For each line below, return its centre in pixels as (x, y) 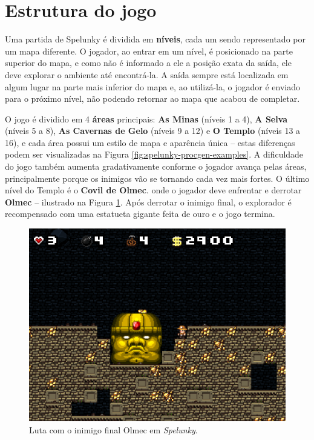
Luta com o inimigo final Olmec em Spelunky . (113, 429)
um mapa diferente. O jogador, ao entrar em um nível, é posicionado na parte (149, 51)
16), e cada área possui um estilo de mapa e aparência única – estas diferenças (150, 142)
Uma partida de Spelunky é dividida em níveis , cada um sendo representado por (155, 39)
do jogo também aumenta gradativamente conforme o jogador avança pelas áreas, (156, 166)
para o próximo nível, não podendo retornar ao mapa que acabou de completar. (152, 98)
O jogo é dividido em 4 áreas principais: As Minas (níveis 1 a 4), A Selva (146, 118)
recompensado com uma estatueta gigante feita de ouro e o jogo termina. (140, 214)
